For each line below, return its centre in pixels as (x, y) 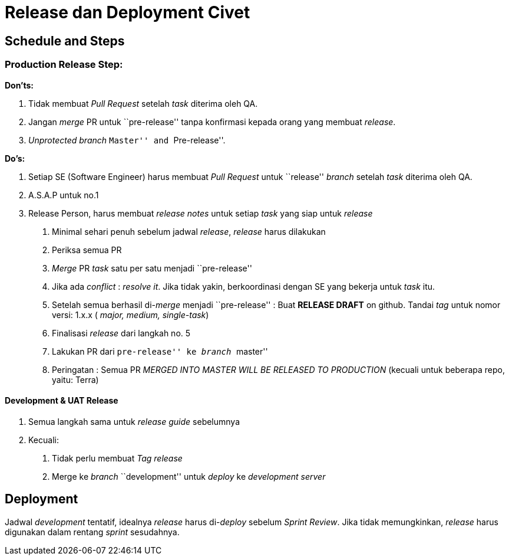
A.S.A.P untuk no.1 (64, 195)
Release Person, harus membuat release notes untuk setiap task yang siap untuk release (201, 213)
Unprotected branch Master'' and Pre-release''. (127, 140)
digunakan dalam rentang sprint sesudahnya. (92, 532)
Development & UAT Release (62, 401)
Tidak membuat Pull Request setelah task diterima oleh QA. (143, 103)
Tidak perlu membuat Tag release (117, 458)
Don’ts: (19, 85)
